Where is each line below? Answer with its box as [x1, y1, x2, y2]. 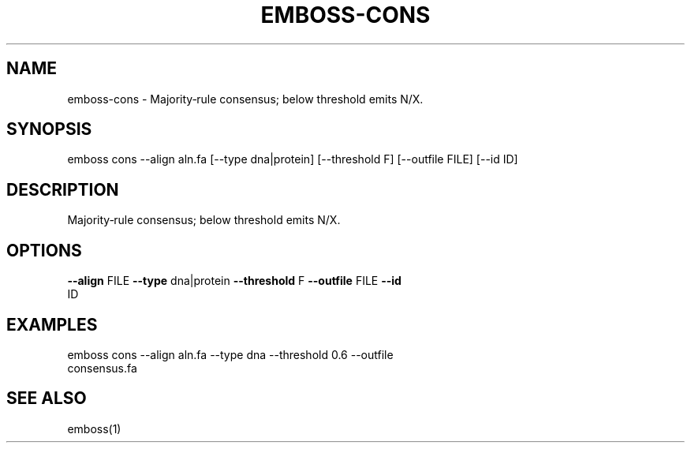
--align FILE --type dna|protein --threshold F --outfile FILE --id [67, 274, 402, 288]
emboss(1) [67, 421, 121, 436]
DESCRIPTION [6, 179, 119, 200]
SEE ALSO [6, 388, 87, 409]
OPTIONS [6, 240, 82, 260]
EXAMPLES [6, 314, 98, 335]
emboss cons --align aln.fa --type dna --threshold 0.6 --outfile [67, 347, 394, 361]
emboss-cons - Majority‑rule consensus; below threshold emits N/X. [67, 92, 424, 106]
